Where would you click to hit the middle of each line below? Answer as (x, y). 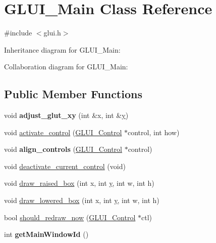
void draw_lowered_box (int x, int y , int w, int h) (82, 200)
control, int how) (154, 132)
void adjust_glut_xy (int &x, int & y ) (66, 115)
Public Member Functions (73, 94)
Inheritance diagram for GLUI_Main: (62, 49)
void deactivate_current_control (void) (65, 166)
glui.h (52, 33)
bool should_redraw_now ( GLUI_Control (70, 217)
